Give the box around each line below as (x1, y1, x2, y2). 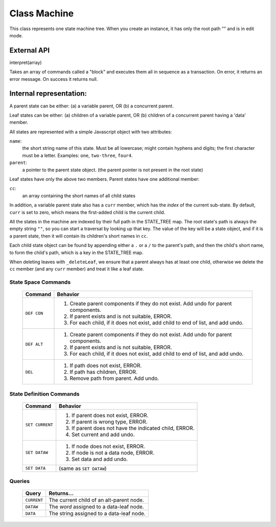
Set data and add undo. (72, 455, 128, 463)
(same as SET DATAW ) (59, 465, 107, 472)
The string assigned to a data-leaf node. (49, 510, 146, 517)
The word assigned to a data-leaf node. (49, 503, 144, 511)
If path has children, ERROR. (70, 369, 137, 376)
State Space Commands (9, 279, 71, 286)
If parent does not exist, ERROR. (72, 411, 149, 419)
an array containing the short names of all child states (22, 192, 135, 199)
